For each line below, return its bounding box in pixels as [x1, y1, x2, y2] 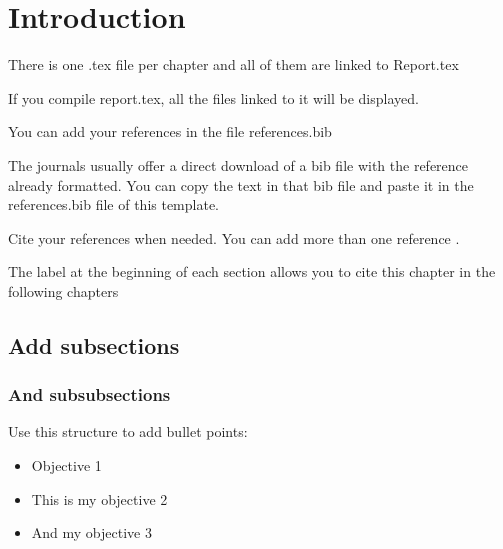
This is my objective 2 [31, 488, 168, 509]
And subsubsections [8, 382, 171, 407]
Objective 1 [31, 455, 102, 476]
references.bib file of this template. [8, 194, 220, 215]
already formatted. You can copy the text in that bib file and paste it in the [8, 174, 474, 195]
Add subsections [8, 329, 180, 360]
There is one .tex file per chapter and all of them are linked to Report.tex [8, 54, 459, 75]
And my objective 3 [31, 522, 152, 543]
